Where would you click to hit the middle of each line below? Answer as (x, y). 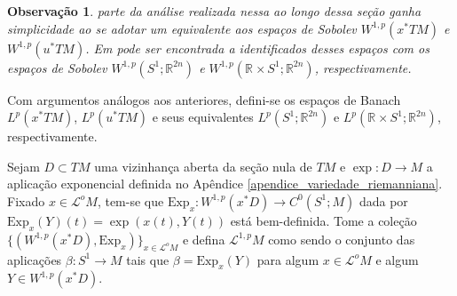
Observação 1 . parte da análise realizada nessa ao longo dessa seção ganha (214, 11)
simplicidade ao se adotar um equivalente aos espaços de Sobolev (182, 28)
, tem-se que (130, 200)
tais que (148, 259)
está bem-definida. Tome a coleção (323, 220)
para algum (288, 259)
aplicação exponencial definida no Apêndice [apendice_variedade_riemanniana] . (225, 184)
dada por (383, 200)
